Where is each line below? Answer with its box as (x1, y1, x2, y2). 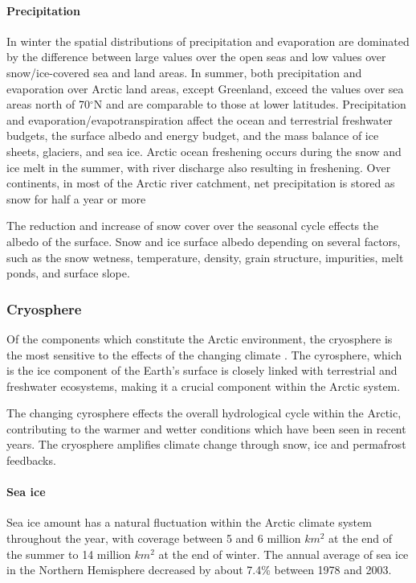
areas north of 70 (6, 96, 90, 113)
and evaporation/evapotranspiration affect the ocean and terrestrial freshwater (6, 111, 393, 128)
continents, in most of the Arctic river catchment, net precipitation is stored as (6, 174, 395, 191)
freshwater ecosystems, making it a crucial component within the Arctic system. (6, 377, 401, 394)
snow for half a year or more (6, 190, 146, 207)
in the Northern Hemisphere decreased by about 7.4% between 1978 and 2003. (6, 561, 392, 578)
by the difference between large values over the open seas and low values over (6, 48, 386, 65)
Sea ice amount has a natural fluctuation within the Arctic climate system (6, 514, 372, 531)
